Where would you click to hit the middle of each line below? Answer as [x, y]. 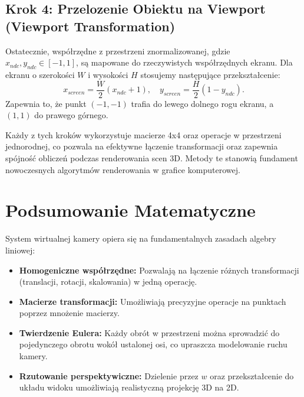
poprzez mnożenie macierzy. [69, 313]
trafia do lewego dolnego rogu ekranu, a [202, 103]
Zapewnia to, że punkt [46, 103]
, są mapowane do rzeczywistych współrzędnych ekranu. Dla [184, 62]
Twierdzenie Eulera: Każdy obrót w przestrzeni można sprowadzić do [149, 332]
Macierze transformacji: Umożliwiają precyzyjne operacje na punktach [153, 301]
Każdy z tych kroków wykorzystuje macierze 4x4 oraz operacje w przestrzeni [143, 134]
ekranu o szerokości [40, 74]
